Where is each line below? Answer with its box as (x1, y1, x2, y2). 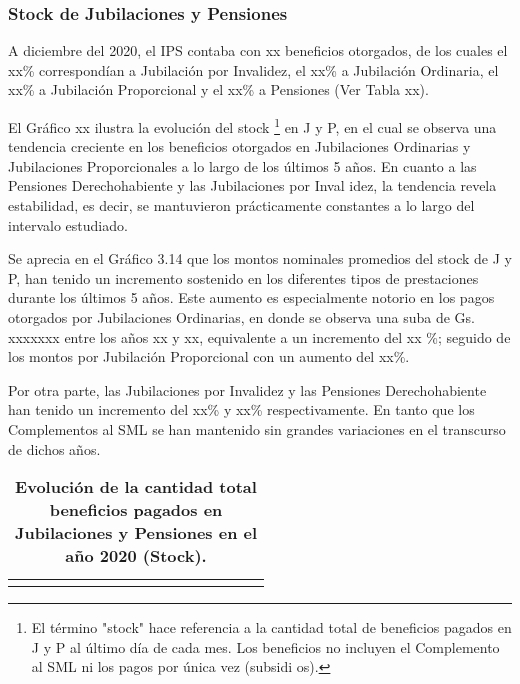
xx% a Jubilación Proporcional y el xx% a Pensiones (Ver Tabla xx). (8, 79, 429, 100)
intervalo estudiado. (8, 214, 128, 235)
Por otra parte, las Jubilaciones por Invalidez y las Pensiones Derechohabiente (8, 379, 487, 400)
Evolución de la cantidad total (15, 475, 257, 499)
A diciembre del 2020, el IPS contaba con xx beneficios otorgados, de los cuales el (8, 40, 508, 61)
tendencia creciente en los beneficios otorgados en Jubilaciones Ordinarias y (8, 136, 471, 157)
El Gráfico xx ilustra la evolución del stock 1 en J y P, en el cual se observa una (8, 114, 497, 137)
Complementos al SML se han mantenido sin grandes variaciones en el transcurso (8, 418, 506, 439)
